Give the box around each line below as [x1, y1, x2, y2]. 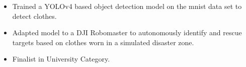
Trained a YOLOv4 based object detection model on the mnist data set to [12, 1, 242, 11]
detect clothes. [12, 10, 57, 21]
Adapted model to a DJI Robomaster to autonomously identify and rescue [12, 27, 242, 38]
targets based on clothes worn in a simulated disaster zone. [12, 37, 194, 47]
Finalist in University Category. [12, 54, 110, 64]
